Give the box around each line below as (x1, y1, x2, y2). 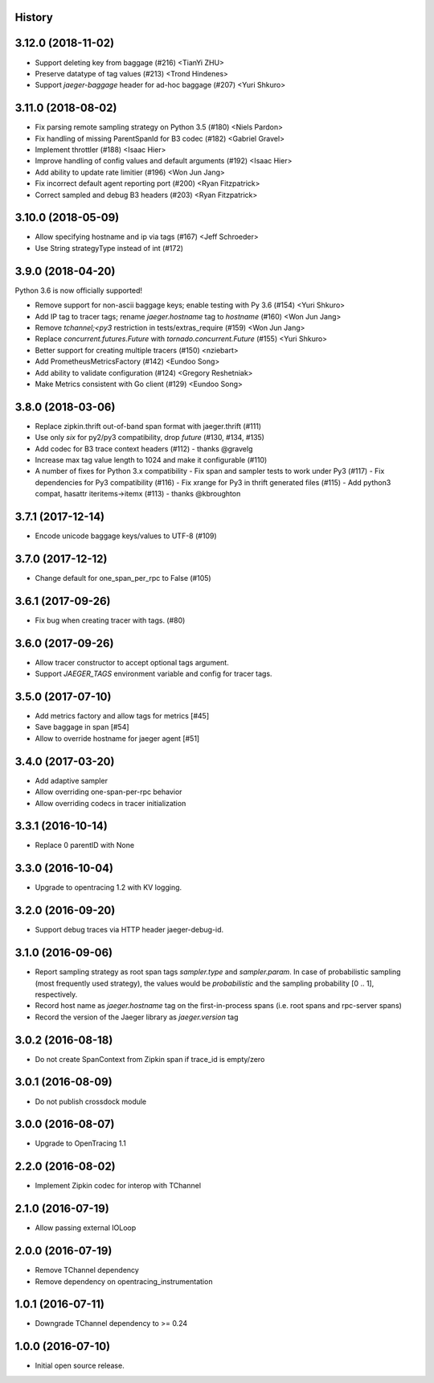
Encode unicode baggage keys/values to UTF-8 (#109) (35, 531, 217, 541)
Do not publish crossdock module (35, 1097, 147, 1106)
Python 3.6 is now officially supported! (14, 286, 143, 295)
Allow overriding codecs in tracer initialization (35, 798, 186, 808)
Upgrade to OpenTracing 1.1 (35, 1138, 126, 1148)
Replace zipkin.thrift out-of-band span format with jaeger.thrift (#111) (35, 421, 261, 430)
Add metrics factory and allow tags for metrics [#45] (35, 711, 210, 721)
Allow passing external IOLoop (35, 1223, 137, 1233)
